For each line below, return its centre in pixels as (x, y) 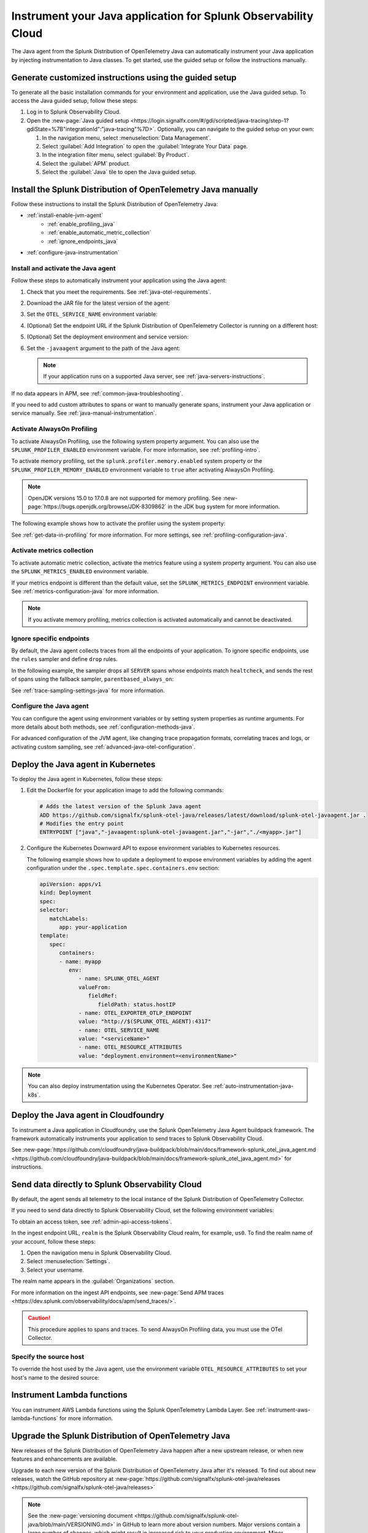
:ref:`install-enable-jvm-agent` (65, 215)
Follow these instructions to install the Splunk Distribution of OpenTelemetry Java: (115, 204)
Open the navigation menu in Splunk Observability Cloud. (99, 1252)
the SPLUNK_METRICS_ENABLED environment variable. (80, 572)
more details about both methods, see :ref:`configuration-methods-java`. (103, 727)
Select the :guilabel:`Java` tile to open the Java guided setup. (119, 172)
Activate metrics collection (52, 551)
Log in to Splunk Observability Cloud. (74, 112)
